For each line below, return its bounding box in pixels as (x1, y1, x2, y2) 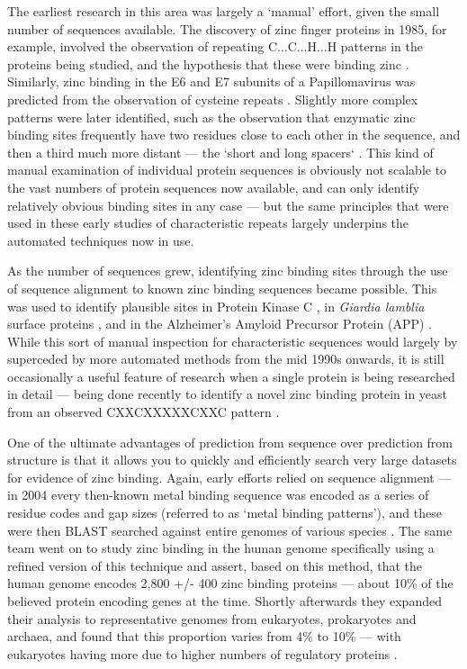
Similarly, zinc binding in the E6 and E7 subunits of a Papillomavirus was (7, 72, 416, 91)
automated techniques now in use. (7, 231, 194, 249)
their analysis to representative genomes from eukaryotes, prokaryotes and (7, 609, 417, 628)
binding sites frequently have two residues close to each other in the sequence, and (7, 125, 461, 144)
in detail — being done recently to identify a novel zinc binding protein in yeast (7, 384, 448, 403)
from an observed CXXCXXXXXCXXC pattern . (7, 402, 280, 421)
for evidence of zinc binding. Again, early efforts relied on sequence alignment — (7, 467, 452, 486)
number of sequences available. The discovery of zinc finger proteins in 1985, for (7, 19, 447, 38)
